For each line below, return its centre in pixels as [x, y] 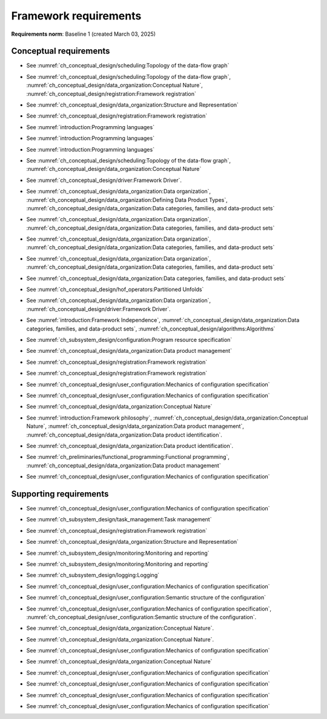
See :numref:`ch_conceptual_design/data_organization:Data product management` [129, 351]
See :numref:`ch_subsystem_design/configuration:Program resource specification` [129, 340]
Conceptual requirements [61, 51]
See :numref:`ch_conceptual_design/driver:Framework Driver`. [104, 180]
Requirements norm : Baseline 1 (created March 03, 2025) [84, 34]
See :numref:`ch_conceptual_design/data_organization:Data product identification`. [130, 446]
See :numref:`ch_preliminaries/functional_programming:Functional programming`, [128, 457]
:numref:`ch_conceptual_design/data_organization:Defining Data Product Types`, [127, 199]
